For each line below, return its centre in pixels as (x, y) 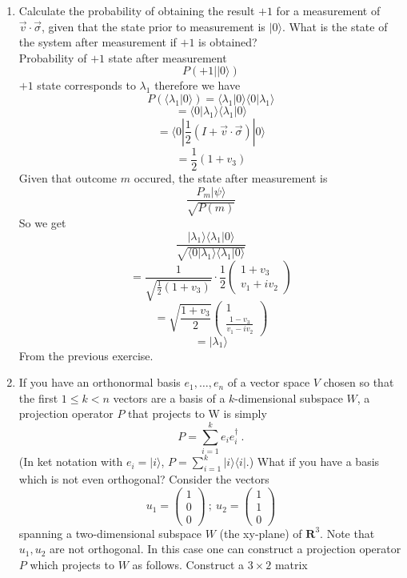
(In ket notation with (71, 462)
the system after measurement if (98, 42)
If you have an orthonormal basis (100, 382)
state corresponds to (86, 85)
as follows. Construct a (188, 564)
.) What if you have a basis (313, 462)
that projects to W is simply (198, 413)
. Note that (347, 533)
